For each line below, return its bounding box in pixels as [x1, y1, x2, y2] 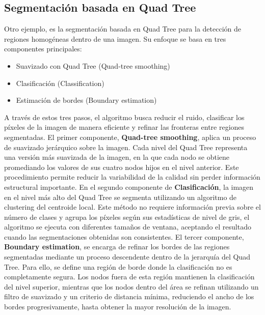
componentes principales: [4, 43, 82, 54]
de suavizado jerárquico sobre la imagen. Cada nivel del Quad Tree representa [4, 141, 248, 152]
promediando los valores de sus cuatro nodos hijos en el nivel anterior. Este [4, 161, 239, 172]
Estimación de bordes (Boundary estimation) [16, 95, 157, 105]
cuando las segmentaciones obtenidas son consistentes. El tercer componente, [4, 231, 244, 242]
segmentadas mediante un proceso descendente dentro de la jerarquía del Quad [4, 251, 251, 262]
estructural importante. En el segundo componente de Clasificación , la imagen [4, 181, 254, 192]
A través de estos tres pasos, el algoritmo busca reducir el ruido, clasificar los [4, 111, 245, 122]
